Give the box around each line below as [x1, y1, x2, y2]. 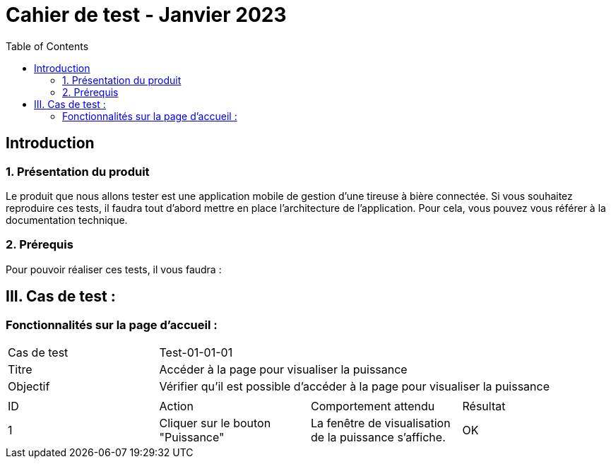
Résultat [462, 398, 506, 413]
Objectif [8, 379, 50, 393]
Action [159, 398, 194, 413]
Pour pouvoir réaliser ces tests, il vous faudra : [6, 263, 222, 275]
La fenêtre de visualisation [311, 415, 451, 430]
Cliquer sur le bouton [159, 415, 271, 430]
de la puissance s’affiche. [311, 429, 446, 444]
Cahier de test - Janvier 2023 [6, 3, 287, 27]
